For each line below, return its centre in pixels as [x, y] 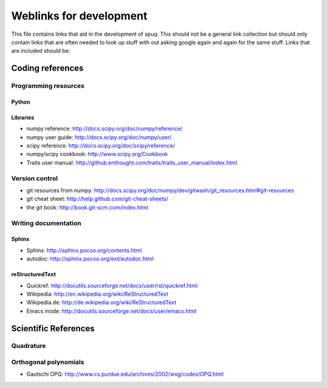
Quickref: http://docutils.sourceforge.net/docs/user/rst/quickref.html [112, 285]
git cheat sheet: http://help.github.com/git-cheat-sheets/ [97, 199]
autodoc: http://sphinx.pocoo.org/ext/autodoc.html [90, 259]
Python [21, 102]
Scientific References [53, 328]
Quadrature [29, 346]
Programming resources [48, 86]
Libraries [23, 117]
